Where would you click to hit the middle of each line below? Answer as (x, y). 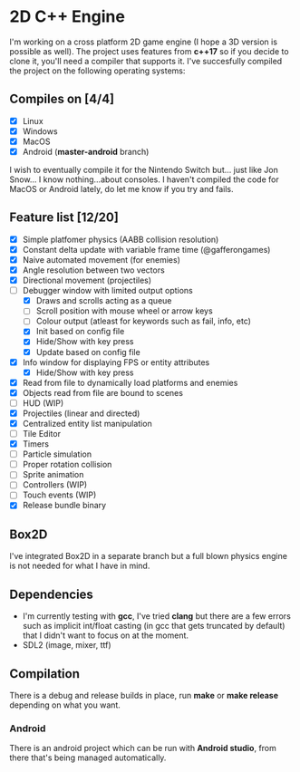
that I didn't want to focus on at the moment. (105, 635)
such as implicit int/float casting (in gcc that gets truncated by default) (154, 626)
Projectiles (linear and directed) (81, 413)
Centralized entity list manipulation (87, 423)
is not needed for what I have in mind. (80, 566)
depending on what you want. (65, 705)
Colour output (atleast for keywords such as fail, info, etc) (144, 321)
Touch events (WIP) (59, 495)
